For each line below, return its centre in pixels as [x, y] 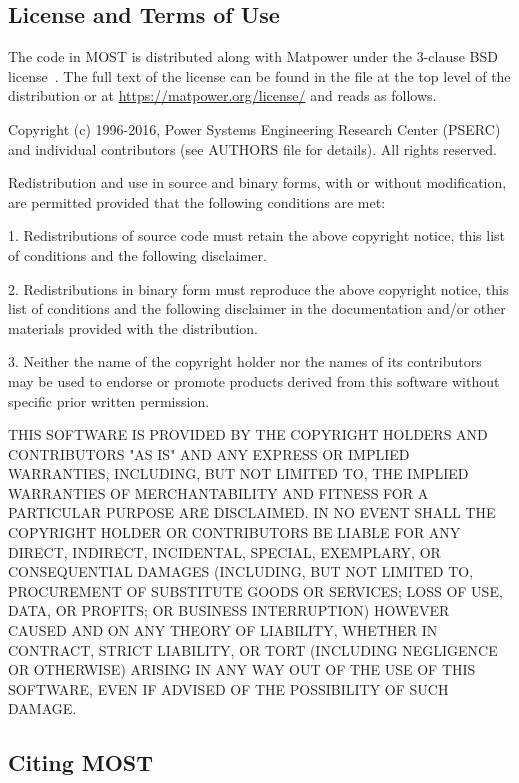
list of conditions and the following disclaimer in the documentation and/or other [257, 308]
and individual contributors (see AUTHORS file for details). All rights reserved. [252, 148]
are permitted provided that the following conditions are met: [197, 201]
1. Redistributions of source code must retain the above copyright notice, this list [257, 235]
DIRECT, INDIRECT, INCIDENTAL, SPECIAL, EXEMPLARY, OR [224, 551]
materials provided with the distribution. [133, 327]
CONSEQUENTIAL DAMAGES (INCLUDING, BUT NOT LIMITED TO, [241, 571]
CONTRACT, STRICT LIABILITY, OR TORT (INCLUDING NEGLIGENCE [253, 649]
